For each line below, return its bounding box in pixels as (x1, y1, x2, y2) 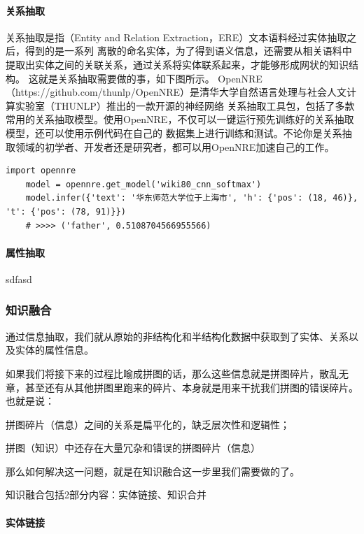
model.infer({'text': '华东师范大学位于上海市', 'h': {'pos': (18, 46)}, (25, 193, 358, 203)
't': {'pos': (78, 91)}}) (6, 206, 126, 217)
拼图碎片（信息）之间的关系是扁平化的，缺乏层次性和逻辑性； (6, 417, 290, 431)
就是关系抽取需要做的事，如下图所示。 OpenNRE (38, 71, 262, 85)
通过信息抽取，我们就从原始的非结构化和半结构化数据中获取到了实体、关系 (6, 329, 349, 343)
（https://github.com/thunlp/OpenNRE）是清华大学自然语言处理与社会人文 (6, 85, 347, 99)
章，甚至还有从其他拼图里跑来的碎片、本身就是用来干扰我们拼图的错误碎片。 (6, 380, 358, 394)
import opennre (6, 166, 76, 176)
